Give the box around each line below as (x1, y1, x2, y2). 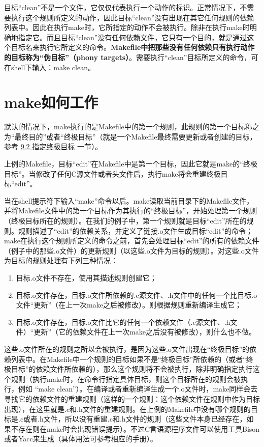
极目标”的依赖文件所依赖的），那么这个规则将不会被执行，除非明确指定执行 (4, 364, 253, 374)
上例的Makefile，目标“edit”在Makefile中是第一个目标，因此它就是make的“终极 (4, 158, 257, 169)
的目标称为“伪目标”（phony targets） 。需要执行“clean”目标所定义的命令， (4, 51, 251, 62)
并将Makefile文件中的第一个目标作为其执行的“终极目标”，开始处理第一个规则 (4, 205, 257, 216)
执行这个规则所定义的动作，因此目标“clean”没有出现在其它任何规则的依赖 (11, 12, 254, 22)
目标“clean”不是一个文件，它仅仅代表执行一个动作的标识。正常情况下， (4, 2, 240, 12)
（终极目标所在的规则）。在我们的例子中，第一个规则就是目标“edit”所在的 (4, 215, 247, 226)
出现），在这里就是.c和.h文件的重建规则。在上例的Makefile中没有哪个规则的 (4, 403, 251, 414)
